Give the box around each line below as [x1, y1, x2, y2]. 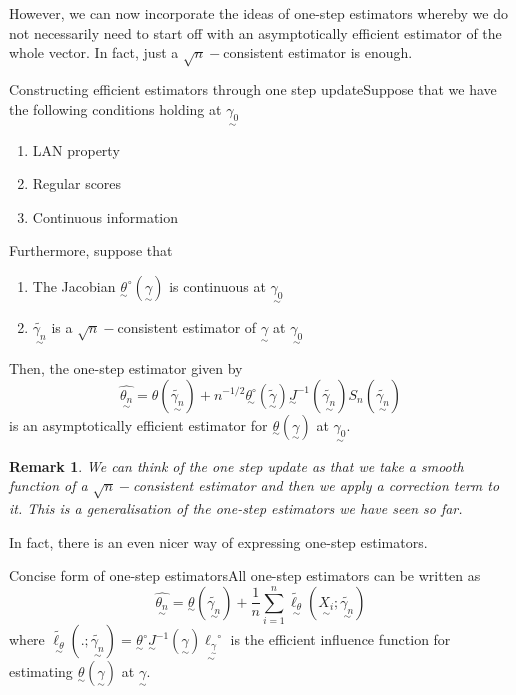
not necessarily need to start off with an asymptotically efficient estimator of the [9, 22, 502, 43]
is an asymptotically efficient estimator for [9, 414, 268, 435]
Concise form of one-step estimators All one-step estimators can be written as [9, 565, 481, 586]
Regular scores [32, 173, 122, 194]
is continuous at [169, 275, 266, 296]
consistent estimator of [117, 316, 257, 337]
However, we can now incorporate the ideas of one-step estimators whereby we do [9, 3, 508, 23]
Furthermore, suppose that [9, 240, 173, 261]
